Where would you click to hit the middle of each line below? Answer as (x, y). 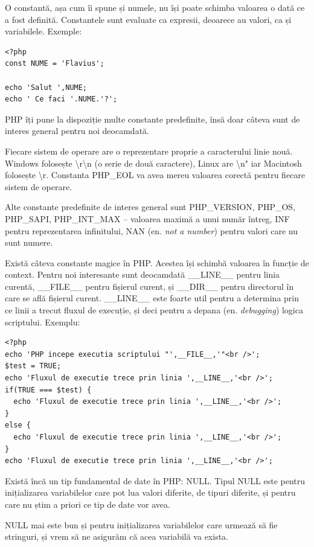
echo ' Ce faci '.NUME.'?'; (61, 99)
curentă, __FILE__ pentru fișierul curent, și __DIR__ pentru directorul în (149, 286)
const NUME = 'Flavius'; (55, 64)
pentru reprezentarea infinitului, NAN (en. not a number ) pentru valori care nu (151, 230)
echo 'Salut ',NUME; (46, 87)
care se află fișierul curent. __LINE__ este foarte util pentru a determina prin (152, 298)
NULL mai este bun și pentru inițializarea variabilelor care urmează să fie (141, 524)
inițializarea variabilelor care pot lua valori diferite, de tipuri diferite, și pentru (150, 492)
